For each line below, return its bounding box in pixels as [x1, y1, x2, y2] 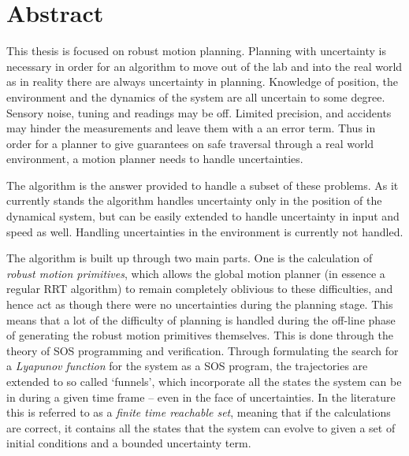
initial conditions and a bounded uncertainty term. [6, 435, 251, 451]
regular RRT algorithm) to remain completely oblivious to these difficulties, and [6, 280, 393, 297]
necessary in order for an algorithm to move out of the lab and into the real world [6, 57, 403, 74]
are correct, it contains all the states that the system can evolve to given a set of [6, 419, 396, 436]
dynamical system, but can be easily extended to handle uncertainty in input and [6, 208, 400, 224]
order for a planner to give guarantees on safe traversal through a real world [6, 135, 374, 151]
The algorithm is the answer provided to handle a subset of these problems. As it [6, 176, 399, 193]
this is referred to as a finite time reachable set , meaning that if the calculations [6, 404, 391, 421]
